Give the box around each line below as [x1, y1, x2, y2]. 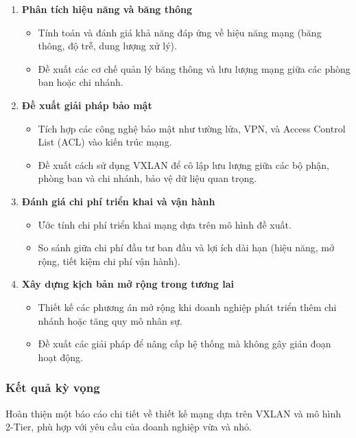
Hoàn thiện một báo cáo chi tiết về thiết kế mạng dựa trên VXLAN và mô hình [5, 406, 342, 420]
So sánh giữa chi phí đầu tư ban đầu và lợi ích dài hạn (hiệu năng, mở [38, 240, 335, 255]
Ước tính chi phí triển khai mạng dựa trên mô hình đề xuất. [38, 217, 292, 231]
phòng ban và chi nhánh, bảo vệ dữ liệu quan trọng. [38, 171, 257, 185]
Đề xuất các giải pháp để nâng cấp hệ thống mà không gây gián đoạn [38, 336, 331, 351]
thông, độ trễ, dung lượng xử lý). [38, 38, 177, 53]
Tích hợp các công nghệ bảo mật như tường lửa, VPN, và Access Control [38, 121, 346, 135]
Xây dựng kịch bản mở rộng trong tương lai [21, 277, 234, 291]
